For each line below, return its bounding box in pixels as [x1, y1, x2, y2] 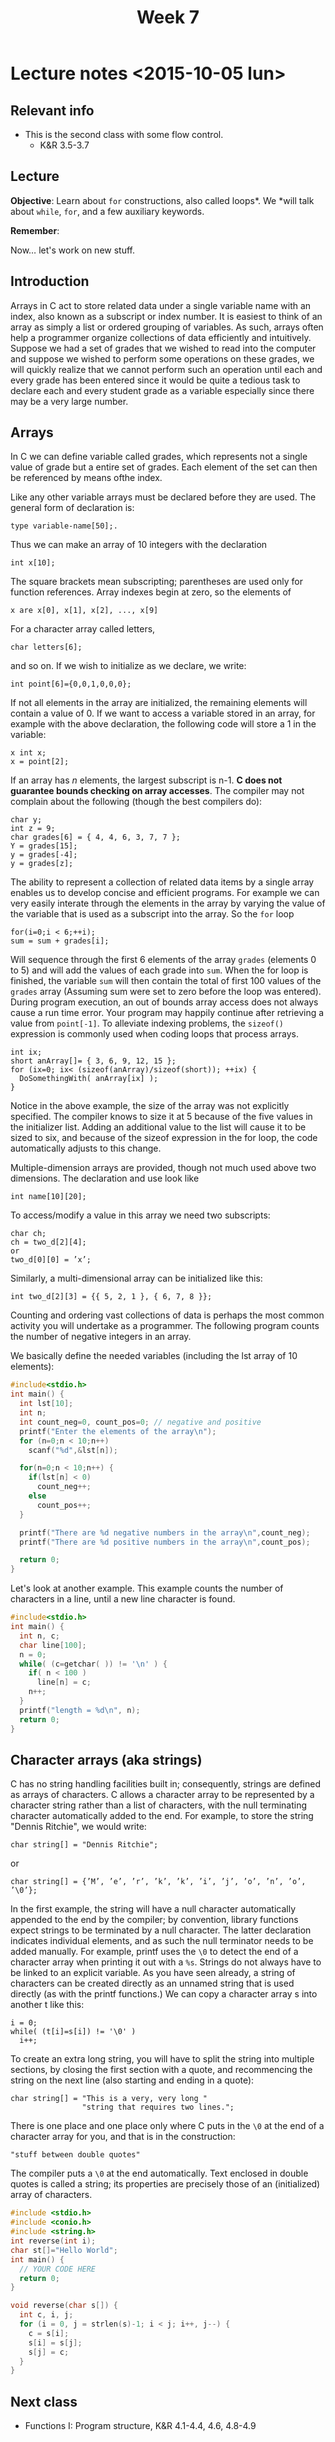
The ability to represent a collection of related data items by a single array [10, 876, 315, 888]
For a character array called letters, [10, 623, 156, 635]
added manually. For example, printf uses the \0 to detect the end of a [10, 1946, 299, 1958]
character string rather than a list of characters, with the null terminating [10, 1799, 308, 1811]
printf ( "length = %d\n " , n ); [19, 1705, 141, 1715]
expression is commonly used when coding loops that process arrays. [10, 1028, 299, 1040]
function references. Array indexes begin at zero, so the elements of [10, 586, 292, 598]
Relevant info [10, 102, 95, 119]
